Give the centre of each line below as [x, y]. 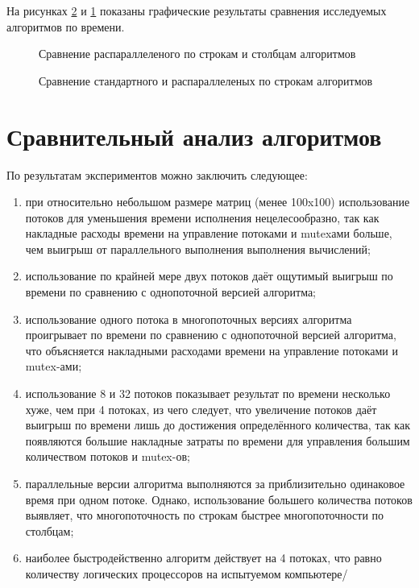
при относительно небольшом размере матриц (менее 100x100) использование [218, 202]
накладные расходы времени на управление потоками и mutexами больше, [209, 233]
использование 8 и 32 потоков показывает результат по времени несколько [208, 393]
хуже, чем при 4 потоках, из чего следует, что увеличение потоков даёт [201, 409]
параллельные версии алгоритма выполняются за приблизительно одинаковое [215, 483]
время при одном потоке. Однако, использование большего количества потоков [219, 499]
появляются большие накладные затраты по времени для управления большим [218, 440]
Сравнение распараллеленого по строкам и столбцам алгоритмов [197, 54]
